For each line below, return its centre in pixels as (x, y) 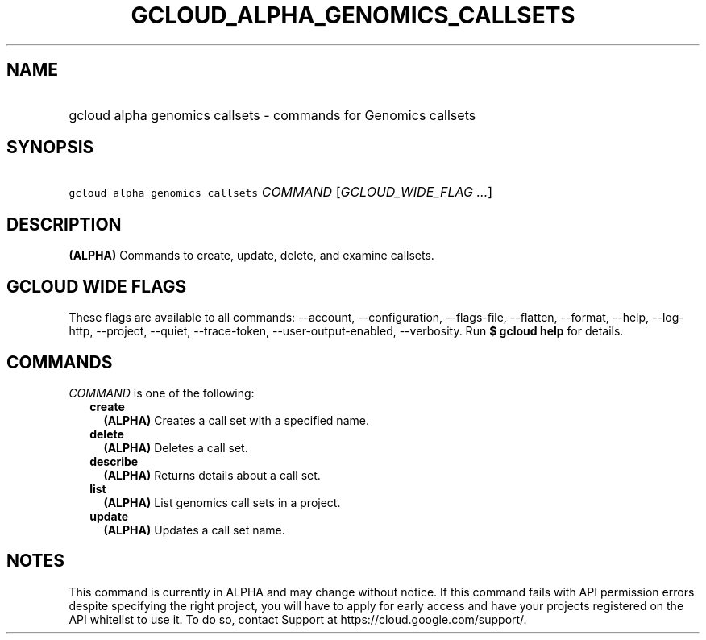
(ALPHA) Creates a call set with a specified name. (236, 420)
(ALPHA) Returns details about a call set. (212, 475)
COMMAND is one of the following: (162, 393)
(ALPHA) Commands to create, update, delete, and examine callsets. (251, 256)
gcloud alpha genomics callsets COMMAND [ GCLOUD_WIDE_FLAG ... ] (281, 192)
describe (114, 461)
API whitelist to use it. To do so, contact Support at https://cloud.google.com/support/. (298, 619)
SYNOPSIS (50, 148)
